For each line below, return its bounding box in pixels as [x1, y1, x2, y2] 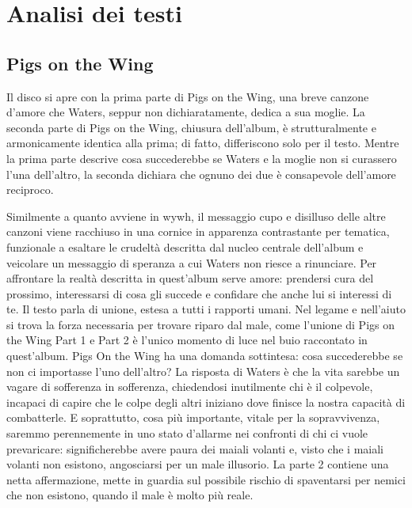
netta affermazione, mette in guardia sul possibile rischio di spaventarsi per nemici [6, 471, 406, 487]
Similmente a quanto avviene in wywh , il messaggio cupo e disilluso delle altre [6, 207, 386, 224]
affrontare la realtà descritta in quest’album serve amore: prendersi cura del [6, 270, 374, 286]
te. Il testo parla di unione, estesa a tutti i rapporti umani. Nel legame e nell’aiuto [6, 301, 406, 317]
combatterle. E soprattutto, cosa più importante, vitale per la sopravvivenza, [6, 409, 380, 426]
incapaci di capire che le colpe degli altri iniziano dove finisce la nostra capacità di [6, 393, 406, 410]
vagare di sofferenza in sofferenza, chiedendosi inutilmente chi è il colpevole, [6, 378, 373, 395]
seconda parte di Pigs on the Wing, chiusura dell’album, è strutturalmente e [6, 119, 376, 135]
